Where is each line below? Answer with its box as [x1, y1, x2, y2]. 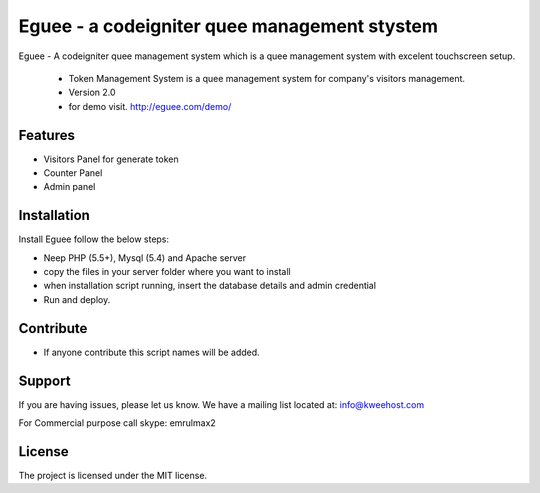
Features [18, 126, 75, 144]
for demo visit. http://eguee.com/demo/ [68, 100, 232, 112]
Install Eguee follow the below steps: [18, 233, 170, 245]
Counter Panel [43, 167, 103, 179]
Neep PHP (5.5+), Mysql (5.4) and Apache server [43, 251, 247, 264]
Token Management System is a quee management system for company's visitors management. [68, 72, 465, 84]
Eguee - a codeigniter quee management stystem [18, 15, 439, 37]
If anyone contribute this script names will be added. [43, 346, 260, 358]
